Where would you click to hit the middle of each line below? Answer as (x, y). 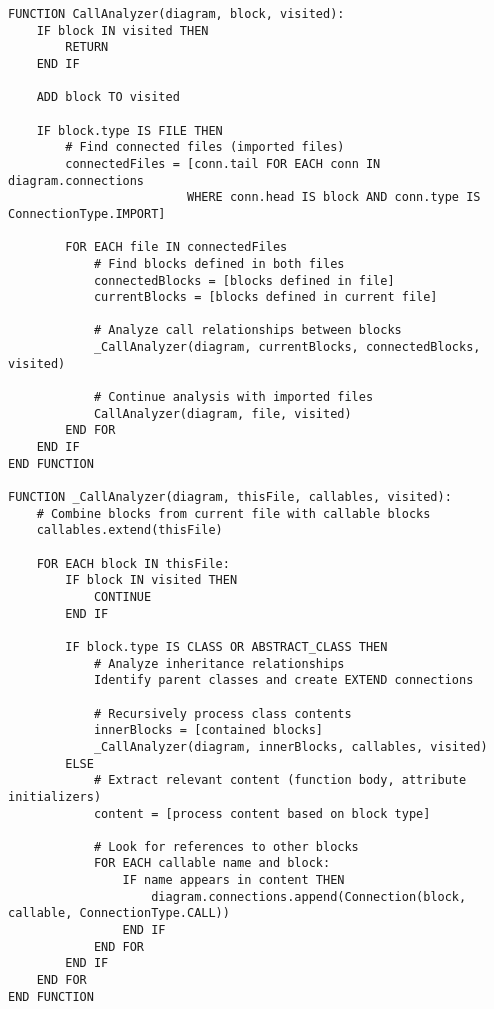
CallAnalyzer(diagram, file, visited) (222, 413)
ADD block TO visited (108, 97)
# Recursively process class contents (222, 713)
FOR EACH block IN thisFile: (133, 563)
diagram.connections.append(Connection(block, (309, 896)
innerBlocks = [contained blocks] (208, 730)
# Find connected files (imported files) (205, 147)
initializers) (55, 796)
